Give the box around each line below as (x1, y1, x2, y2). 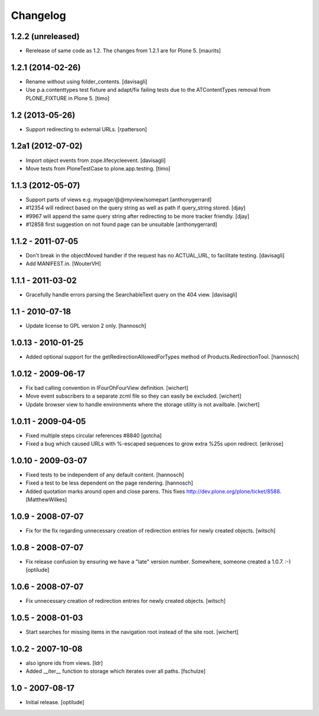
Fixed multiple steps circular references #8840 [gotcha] (25, 432, 162, 439)
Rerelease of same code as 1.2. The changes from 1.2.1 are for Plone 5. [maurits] (25, 47, 221, 54)
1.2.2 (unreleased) (11, 31, 80, 41)
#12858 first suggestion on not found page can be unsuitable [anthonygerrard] (25, 221, 217, 228)
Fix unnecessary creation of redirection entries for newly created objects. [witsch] (25, 598, 226, 605)
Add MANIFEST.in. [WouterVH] (25, 260, 102, 267)
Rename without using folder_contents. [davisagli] (25, 78, 148, 85)
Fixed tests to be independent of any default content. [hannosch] (25, 471, 184, 478)
